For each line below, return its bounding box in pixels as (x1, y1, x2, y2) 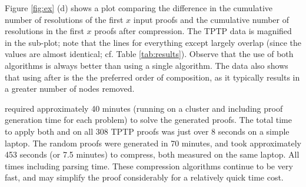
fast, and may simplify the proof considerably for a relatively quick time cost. (5, 171, 284, 183)
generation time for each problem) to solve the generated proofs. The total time (5, 113, 292, 126)
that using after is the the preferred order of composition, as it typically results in (5, 71, 300, 83)
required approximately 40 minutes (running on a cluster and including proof (5, 102, 283, 114)
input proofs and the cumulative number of (133, 13, 290, 25)
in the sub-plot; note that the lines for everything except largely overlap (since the (5, 36, 301, 48)
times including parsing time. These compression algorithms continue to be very (5, 159, 293, 172)
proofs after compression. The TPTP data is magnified (94, 25, 292, 37)
